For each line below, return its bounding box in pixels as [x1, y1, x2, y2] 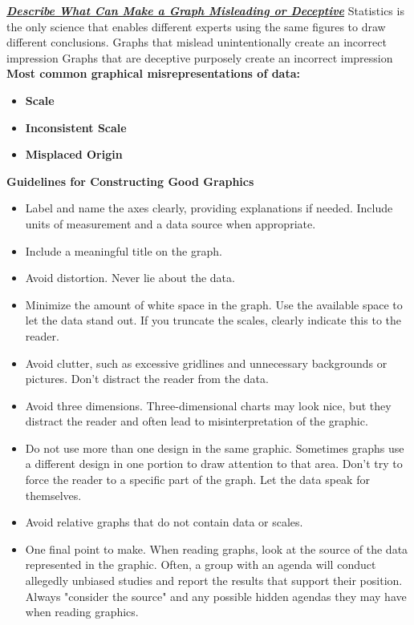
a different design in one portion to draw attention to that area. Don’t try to [25, 455, 403, 472]
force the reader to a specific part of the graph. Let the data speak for [25, 471, 370, 488]
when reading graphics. [25, 603, 139, 620]
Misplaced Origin [25, 146, 123, 163]
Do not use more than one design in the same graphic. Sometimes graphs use [25, 439, 404, 456]
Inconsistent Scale [25, 119, 127, 135]
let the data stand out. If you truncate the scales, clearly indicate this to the [25, 312, 401, 329]
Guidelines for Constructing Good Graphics [6, 172, 254, 189]
